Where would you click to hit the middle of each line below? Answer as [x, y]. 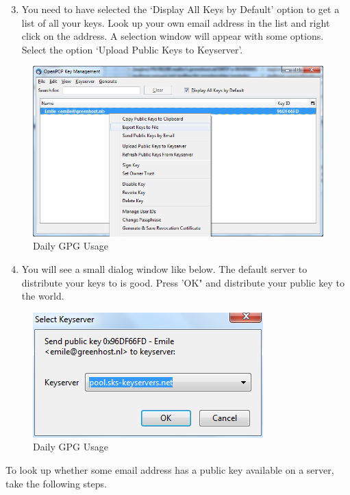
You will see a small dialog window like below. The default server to [164, 269]
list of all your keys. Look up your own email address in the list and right [176, 22]
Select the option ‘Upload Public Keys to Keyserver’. [132, 49]
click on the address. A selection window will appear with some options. [173, 36]
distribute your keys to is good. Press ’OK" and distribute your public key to [183, 282]
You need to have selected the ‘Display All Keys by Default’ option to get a [180, 9]
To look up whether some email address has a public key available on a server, [170, 469]
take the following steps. [56, 483]
